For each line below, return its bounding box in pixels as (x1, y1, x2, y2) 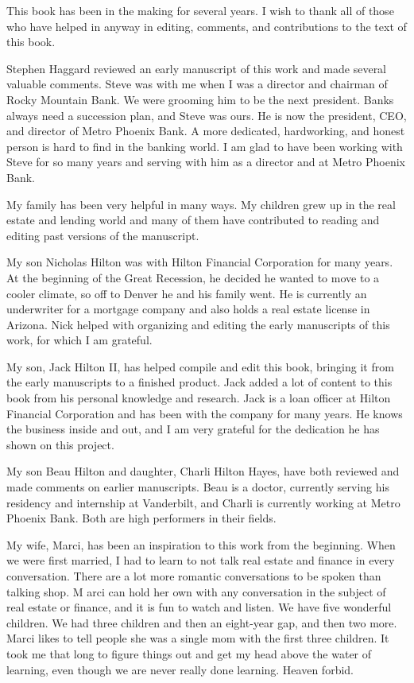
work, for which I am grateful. (6, 332, 153, 348)
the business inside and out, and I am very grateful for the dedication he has (6, 421, 380, 437)
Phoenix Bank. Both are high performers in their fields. (6, 510, 277, 526)
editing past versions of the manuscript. (6, 227, 199, 243)
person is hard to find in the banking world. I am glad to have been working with (6, 138, 403, 154)
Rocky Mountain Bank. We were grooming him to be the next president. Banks (6, 91, 394, 107)
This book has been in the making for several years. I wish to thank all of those (6, 2, 394, 18)
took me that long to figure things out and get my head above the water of (6, 645, 372, 662)
